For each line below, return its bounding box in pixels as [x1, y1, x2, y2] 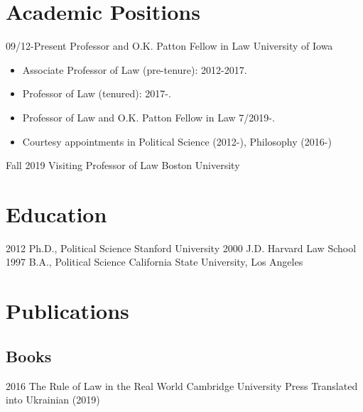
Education [6, 199, 107, 228]
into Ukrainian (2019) [6, 392, 100, 407]
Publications [6, 296, 129, 325]
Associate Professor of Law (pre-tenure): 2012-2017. [22, 62, 247, 77]
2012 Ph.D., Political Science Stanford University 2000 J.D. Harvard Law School [6, 240, 357, 255]
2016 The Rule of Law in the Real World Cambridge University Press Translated [6, 378, 358, 393]
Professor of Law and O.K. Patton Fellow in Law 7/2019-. [22, 109, 275, 124]
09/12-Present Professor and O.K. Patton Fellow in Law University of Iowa [6, 38, 333, 53]
